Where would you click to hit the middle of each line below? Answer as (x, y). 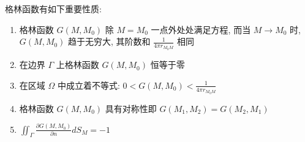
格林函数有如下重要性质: (53, 9)
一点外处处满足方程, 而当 (201, 29)
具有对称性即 (131, 108)
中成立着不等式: (88, 85)
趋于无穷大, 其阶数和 (109, 41)
